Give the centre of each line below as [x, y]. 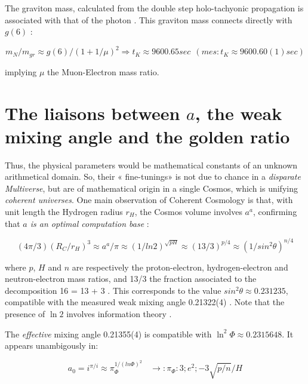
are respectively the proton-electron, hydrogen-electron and [180, 267]
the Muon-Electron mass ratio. [103, 71]
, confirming [275, 212]
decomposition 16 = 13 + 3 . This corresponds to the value [113, 290]
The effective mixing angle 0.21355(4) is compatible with [108, 334]
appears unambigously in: [52, 345]
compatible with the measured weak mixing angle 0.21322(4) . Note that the [145, 302]
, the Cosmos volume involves [188, 212]
